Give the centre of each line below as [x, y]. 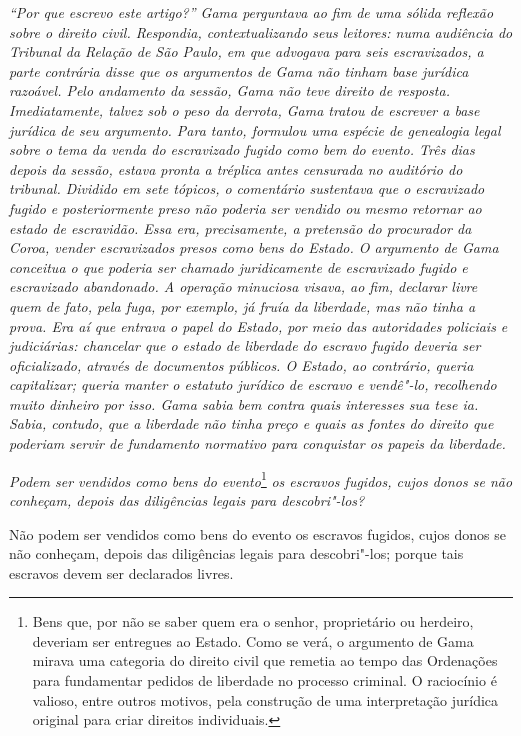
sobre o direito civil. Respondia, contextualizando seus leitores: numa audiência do [261, 31]
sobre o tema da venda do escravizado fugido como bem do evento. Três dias [242, 149]
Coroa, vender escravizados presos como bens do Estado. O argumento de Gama [254, 247]
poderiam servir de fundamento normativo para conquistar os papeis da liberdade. [257, 443]
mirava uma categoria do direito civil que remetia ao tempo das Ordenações [265, 660]
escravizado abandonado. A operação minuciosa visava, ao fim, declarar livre [243, 286]
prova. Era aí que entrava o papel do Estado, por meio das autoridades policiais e [258, 325]
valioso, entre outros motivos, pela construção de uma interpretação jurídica [265, 699]
